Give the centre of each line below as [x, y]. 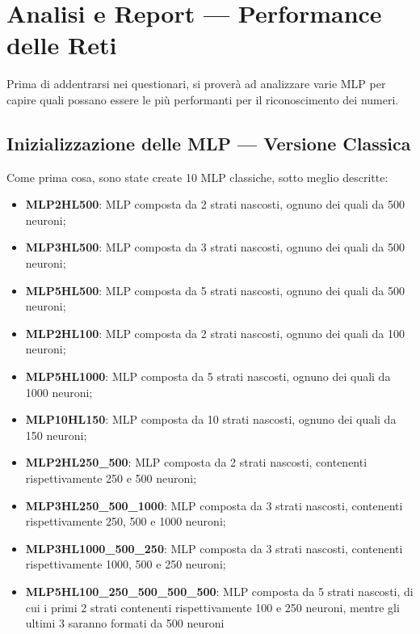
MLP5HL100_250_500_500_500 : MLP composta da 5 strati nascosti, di [219, 591]
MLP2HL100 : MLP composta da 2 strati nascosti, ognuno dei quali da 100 [215, 333]
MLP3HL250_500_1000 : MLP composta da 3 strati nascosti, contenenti [214, 505]
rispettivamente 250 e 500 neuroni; [111, 478]
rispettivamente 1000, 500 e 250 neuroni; [126, 564]
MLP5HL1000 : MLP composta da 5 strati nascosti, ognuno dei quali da [208, 376]
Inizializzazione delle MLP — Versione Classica [209, 143]
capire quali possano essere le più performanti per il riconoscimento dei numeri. [203, 99]
